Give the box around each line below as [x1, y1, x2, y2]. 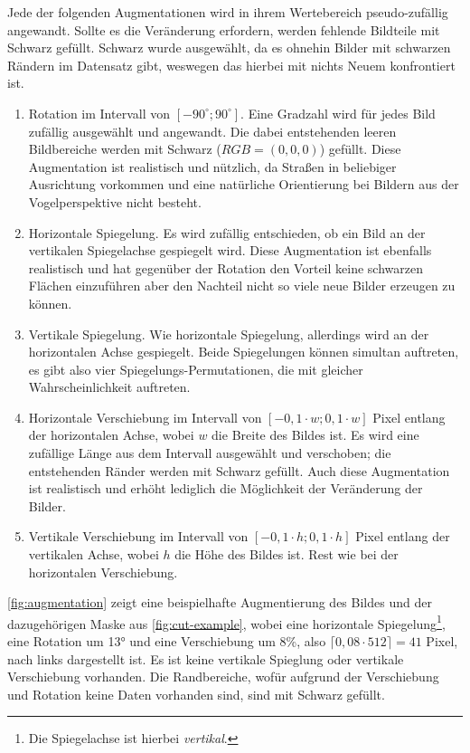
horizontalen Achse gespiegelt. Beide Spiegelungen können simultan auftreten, [28, 342, 459, 361]
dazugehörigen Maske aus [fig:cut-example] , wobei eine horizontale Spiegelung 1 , [7, 611, 446, 633]
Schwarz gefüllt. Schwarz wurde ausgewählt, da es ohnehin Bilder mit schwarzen [7, 38, 451, 57]
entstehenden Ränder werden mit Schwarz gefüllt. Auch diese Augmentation [28, 461, 450, 480]
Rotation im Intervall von [28, 103, 170, 122]
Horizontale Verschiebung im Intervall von [28, 407, 262, 426]
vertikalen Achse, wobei [28, 545, 159, 564]
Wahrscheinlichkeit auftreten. [28, 377, 191, 396]
